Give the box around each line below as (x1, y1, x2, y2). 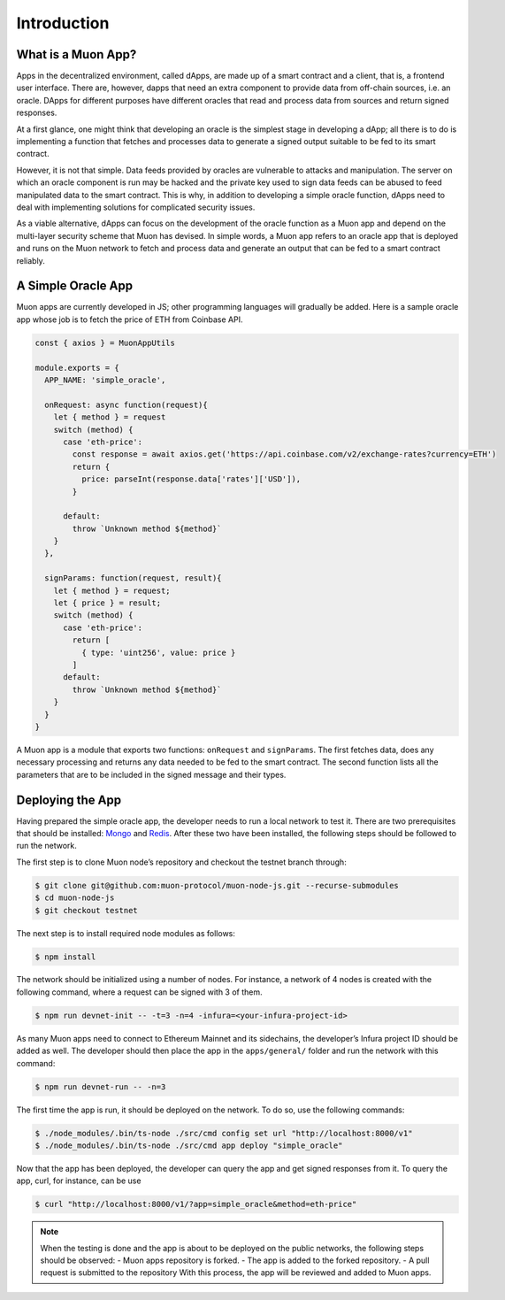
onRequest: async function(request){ (44, 399, 208, 410)
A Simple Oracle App (16, 279, 133, 294)
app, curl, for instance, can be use (16, 1175, 142, 1186)
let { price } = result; (53, 598, 162, 608)
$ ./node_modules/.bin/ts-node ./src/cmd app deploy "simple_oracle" (34, 1140, 343, 1150)
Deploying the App (16, 792, 122, 807)
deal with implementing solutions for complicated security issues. (16, 202, 256, 212)
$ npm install (34, 951, 96, 962)
